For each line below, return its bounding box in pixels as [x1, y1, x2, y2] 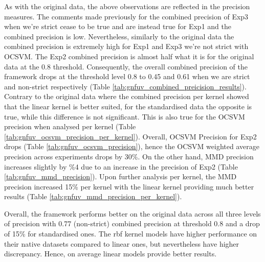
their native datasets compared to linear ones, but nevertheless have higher [4, 238, 239, 249]
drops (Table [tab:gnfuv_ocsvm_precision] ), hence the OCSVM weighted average [4, 141, 259, 152]
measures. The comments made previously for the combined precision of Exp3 [4, 11, 249, 21]
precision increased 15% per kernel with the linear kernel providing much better [4, 181, 254, 192]
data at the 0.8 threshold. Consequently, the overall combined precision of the [4, 61, 248, 72]
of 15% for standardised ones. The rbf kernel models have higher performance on [4, 228, 257, 239]
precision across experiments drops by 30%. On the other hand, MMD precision [4, 151, 254, 161]
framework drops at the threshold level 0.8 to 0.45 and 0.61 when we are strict [4, 71, 250, 82]
